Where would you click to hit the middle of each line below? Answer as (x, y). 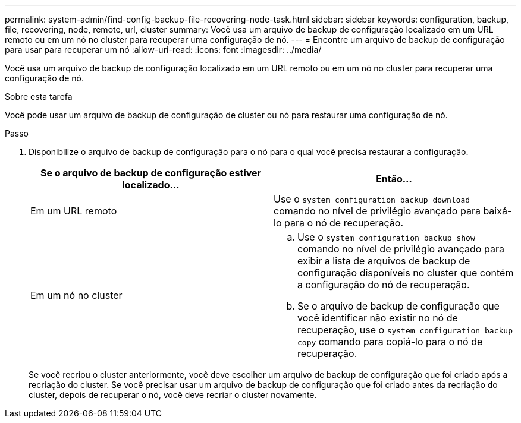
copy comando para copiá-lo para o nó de (390, 342)
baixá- (498, 211)
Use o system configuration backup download (372, 199)
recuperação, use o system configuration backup (405, 330)
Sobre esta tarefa (39, 97)
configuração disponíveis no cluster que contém (406, 273)
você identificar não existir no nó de (378, 318)
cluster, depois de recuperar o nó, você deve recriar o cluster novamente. (173, 395)
